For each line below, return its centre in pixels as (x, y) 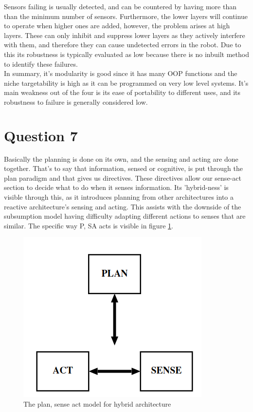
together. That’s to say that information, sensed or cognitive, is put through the (123, 168)
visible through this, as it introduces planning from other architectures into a (119, 197)
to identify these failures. (41, 64)
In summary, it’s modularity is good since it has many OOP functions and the (121, 73)
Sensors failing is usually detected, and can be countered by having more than (120, 6)
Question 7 (41, 135)
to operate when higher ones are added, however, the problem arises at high (117, 26)
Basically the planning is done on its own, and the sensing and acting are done (121, 159)
